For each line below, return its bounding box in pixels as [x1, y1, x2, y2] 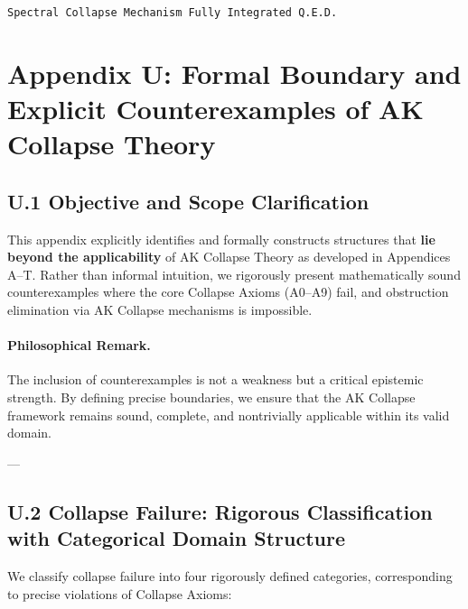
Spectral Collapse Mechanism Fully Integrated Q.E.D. [7, 6, 338, 19]
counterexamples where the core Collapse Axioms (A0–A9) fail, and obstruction [7, 282, 449, 301]
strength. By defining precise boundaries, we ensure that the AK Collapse [7, 387, 416, 406]
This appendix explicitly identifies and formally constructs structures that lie [7, 229, 435, 248]
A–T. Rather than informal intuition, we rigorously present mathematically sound [7, 264, 461, 283]
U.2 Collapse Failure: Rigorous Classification [7, 497, 433, 525]
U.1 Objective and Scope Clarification [7, 187, 370, 215]
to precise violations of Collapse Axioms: [7, 584, 232, 603]
